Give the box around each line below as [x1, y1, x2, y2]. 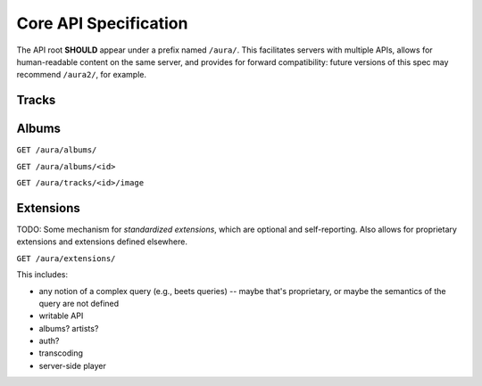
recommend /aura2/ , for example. [16, 70, 147, 80]
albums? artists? [38, 323, 99, 333]
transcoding [38, 348, 84, 358]
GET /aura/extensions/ [16, 253, 116, 263]
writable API [38, 310, 84, 321]
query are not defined [38, 298, 120, 308]
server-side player [38, 360, 107, 371]
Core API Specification [16, 13, 188, 33]
